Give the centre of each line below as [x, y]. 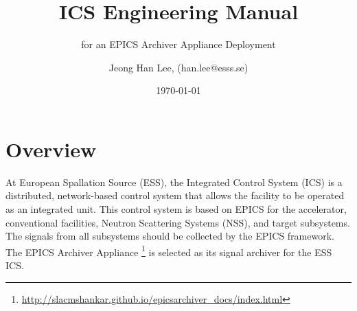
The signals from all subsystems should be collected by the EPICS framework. [170, 236]
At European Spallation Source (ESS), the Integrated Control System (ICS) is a [174, 182]
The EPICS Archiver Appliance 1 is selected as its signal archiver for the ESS [169, 251]
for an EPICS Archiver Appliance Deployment [178, 44]
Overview [51, 149]
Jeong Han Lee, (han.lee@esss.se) [178, 67]
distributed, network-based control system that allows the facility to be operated [175, 195]
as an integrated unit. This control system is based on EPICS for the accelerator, [176, 209]
